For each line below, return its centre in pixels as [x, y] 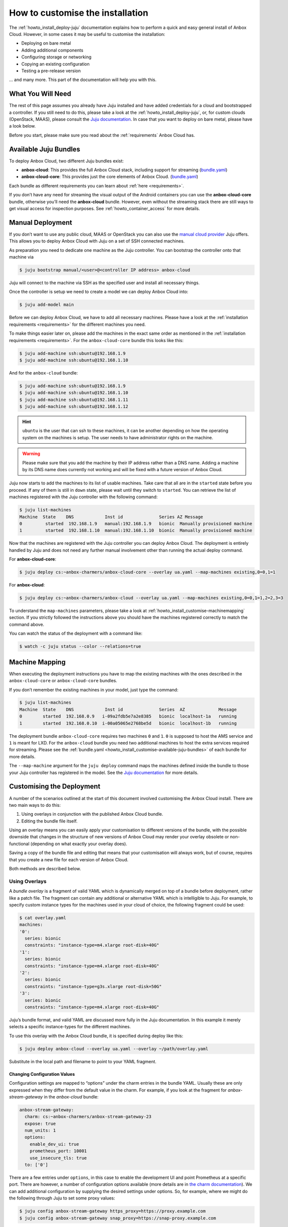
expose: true [40, 1123]
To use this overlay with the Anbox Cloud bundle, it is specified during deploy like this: [96, 1036]
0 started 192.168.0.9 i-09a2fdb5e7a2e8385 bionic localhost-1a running [128, 716]
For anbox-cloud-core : [33, 559]
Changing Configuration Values [42, 1074]
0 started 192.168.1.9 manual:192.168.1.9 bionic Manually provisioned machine [136, 523]
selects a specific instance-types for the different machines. [70, 1027]
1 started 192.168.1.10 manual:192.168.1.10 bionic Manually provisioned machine [136, 531]
